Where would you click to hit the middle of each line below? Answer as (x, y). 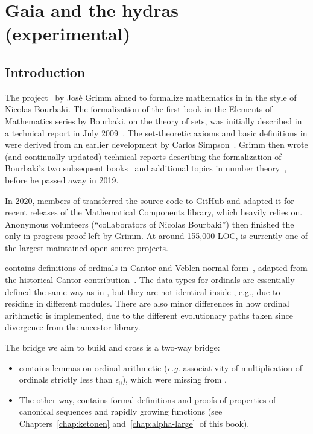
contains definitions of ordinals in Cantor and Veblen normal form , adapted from (156, 268)
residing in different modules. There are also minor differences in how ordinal (147, 303)
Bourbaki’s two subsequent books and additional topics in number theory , (146, 168)
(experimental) (68, 34)
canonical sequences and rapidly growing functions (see (121, 411)
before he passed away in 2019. (62, 180)
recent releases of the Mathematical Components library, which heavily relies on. (154, 212)
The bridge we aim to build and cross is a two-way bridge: (112, 347)
